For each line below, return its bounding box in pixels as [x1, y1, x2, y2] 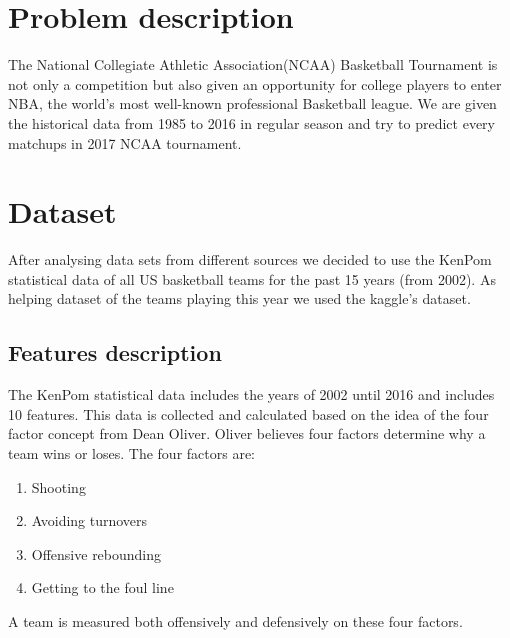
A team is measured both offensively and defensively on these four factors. [8, 610, 463, 631]
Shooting [31, 476, 86, 497]
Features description [8, 337, 222, 368]
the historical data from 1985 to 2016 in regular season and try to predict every [8, 112, 496, 133]
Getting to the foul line [31, 577, 174, 598]
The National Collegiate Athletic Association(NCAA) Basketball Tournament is [8, 54, 498, 75]
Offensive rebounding [31, 543, 162, 564]
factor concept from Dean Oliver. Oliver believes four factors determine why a [8, 423, 486, 444]
